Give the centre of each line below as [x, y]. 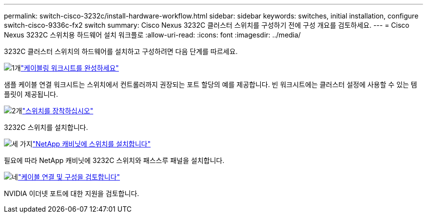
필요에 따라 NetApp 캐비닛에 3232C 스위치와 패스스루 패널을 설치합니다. [114, 160]
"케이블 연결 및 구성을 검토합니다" [69, 177]
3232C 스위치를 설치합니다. [46, 127]
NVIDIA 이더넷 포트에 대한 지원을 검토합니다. [72, 193]
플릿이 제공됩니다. [31, 94]
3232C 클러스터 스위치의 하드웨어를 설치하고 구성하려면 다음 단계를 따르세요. [121, 51]
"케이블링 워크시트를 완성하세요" [70, 68]
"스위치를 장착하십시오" [58, 111]
